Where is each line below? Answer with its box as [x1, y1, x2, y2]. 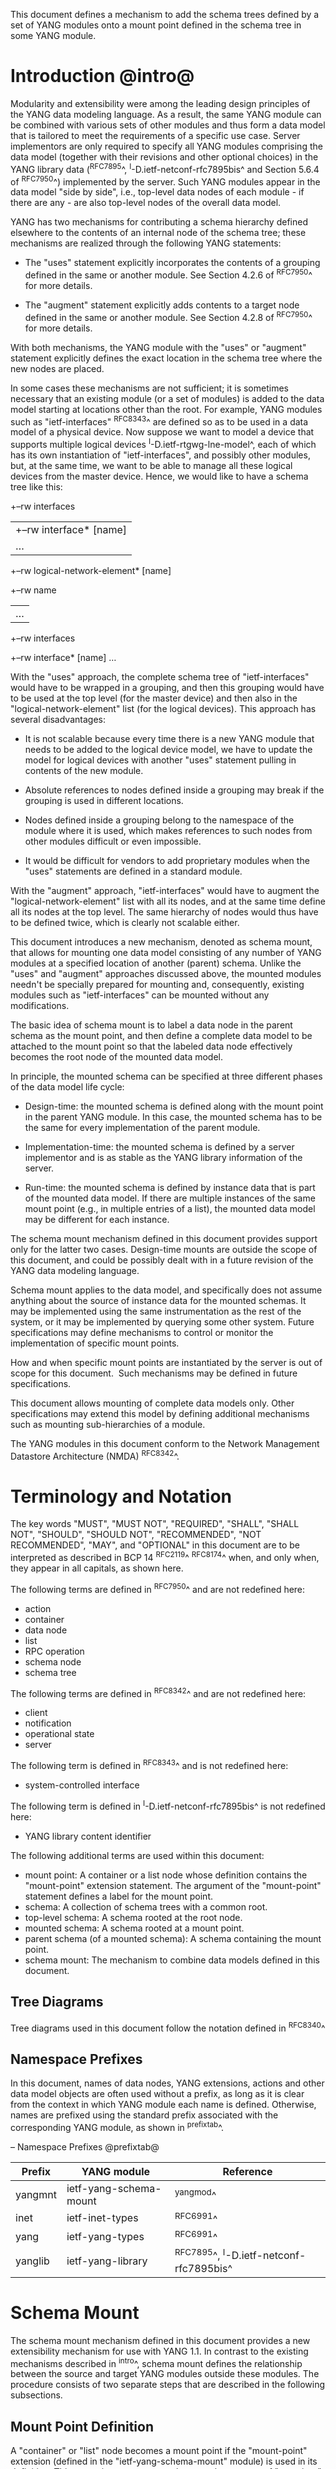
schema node [24, 1655, 82, 1668]
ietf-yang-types [66, 2229, 145, 2243]
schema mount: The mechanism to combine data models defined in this [24, 1954, 320, 1966]
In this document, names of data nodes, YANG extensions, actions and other [10, 2077, 325, 2089]
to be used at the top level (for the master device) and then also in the [10, 692, 298, 704]
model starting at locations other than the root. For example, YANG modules [10, 403, 323, 415]
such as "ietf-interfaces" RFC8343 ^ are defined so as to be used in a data [10, 414, 309, 428]
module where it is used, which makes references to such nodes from [24, 824, 313, 836]
